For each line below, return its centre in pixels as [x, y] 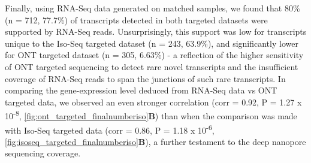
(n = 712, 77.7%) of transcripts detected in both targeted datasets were [136, 19]
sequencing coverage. [43, 153]
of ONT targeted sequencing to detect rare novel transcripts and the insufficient [152, 66]
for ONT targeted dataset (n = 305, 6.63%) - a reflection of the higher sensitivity [154, 55]
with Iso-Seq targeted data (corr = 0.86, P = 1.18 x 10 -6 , [110, 129]
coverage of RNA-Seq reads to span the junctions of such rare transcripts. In [145, 78]
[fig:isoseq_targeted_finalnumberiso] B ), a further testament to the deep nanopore [155, 141]
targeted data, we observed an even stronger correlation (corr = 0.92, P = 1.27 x [153, 102]
